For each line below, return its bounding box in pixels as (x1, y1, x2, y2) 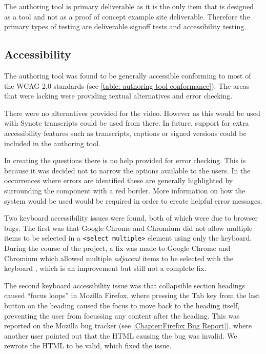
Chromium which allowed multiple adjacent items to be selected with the (4, 252, 233, 263)
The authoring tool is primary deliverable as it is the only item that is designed (4, 1, 254, 11)
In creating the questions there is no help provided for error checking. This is (4, 155, 246, 166)
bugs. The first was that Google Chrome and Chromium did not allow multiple (4, 222, 253, 233)
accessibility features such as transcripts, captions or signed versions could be (4, 127, 247, 138)
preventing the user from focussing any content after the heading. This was (4, 310, 240, 321)
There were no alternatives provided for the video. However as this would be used (4, 107, 260, 118)
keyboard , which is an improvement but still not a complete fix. (4, 263, 207, 273)
